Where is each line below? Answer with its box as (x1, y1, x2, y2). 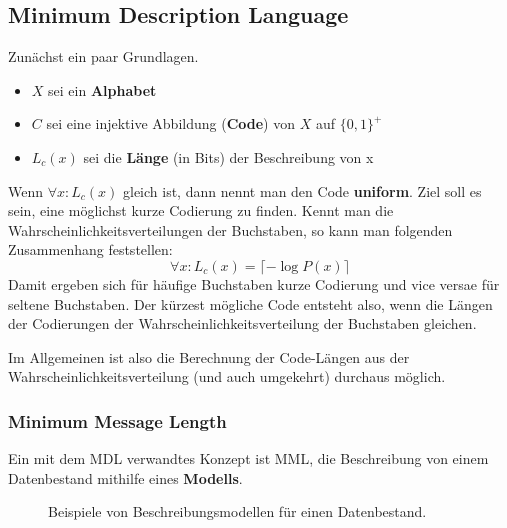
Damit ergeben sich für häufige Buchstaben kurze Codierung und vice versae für (8, 273, 500, 294)
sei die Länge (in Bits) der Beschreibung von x (83, 146, 374, 167)
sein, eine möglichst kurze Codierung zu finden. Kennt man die (8, 200, 394, 221)
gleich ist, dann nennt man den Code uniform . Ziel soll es (122, 180, 482, 201)
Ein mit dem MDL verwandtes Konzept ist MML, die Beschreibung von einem (8, 448, 489, 469)
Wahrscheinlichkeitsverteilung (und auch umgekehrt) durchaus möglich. (8, 366, 446, 387)
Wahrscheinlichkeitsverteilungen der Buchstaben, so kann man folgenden (8, 219, 453, 240)
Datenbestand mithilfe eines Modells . (8, 467, 243, 488)
